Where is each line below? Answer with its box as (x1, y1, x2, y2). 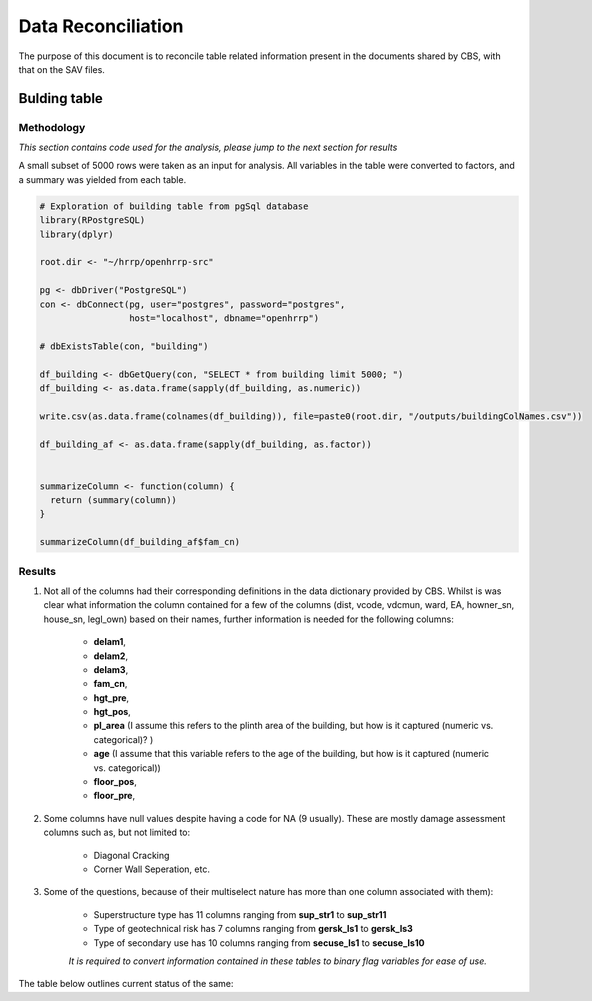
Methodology (18, 120, 86, 134)
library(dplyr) (39, 228, 114, 240)
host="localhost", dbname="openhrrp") (128, 312, 320, 324)
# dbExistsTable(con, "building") (39, 340, 209, 352)
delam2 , (93, 650, 129, 662)
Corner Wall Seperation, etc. (93, 863, 210, 875)
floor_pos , (93, 776, 137, 788)
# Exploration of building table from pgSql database (39, 200, 309, 212)
